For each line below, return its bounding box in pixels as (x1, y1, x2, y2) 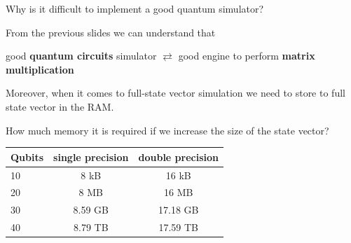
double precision (138, 149, 219, 164)
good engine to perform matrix (178, 48, 315, 63)
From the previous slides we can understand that (6, 25, 216, 39)
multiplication (6, 62, 74, 76)
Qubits (11, 149, 44, 164)
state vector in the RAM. (6, 99, 114, 113)
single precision (53, 149, 129, 164)
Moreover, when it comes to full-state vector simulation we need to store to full (6, 85, 345, 100)
